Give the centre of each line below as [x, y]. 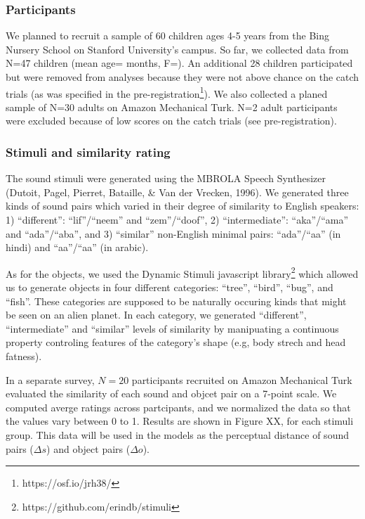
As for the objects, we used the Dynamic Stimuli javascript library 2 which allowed [182, 272]
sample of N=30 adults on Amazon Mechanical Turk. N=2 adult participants [172, 107]
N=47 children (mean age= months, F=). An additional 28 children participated [179, 63]
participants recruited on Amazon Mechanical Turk [242, 379]
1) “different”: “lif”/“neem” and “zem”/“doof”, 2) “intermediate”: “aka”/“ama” [177, 220]
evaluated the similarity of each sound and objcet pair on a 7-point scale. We [171, 393]
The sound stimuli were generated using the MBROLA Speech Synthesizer [166, 178]
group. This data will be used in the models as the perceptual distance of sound [177, 435]
